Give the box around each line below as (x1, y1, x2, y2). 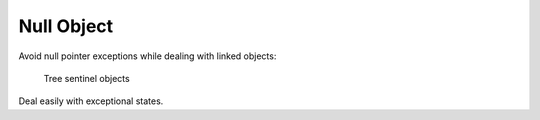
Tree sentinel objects (43, 72, 130, 84)
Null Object (18, 15, 114, 37)
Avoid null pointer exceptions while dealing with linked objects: (18, 50, 277, 62)
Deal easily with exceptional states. (18, 95, 164, 107)
